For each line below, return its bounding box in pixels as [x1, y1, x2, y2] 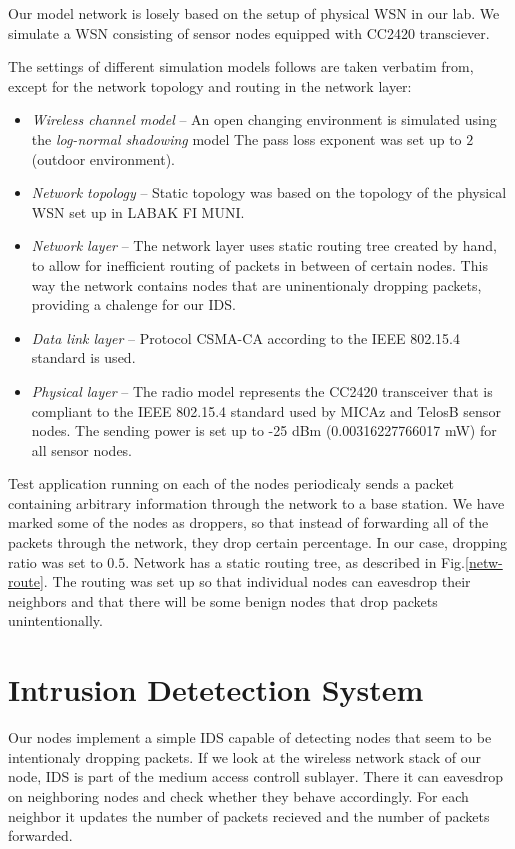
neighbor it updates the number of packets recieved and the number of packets [8, 805, 490, 826]
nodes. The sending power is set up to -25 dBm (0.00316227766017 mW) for [31, 420, 497, 441]
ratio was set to [8, 551, 103, 572]
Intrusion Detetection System [8, 669, 424, 710]
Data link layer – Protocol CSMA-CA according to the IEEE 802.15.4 [31, 327, 460, 348]
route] [8, 571, 44, 592]
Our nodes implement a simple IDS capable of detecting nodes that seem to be [8, 727, 492, 748]
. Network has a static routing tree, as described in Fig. [125, 551, 466, 572]
